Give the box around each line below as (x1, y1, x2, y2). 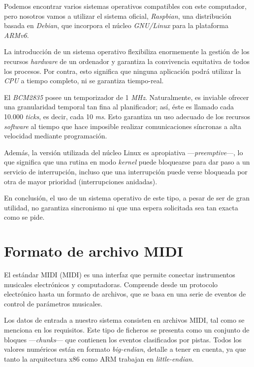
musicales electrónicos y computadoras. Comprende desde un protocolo (4, 279, 218, 289)
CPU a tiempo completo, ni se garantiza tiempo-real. (4, 75, 164, 86)
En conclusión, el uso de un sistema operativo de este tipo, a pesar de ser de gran (4, 193, 250, 203)
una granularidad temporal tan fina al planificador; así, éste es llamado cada (4, 101, 234, 112)
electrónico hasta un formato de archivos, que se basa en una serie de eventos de (4, 289, 246, 299)
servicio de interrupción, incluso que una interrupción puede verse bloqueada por (4, 166, 248, 176)
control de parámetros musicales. (4, 298, 103, 308)
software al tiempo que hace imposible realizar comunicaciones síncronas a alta (4, 121, 241, 131)
